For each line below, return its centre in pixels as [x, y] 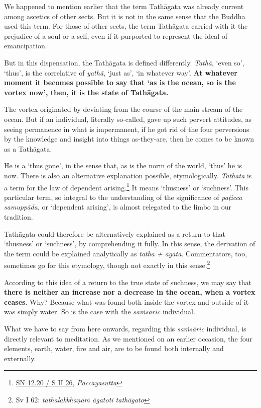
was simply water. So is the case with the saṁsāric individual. [100, 312]
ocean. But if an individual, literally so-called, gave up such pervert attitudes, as [128, 119]
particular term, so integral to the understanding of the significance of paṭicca [123, 197]
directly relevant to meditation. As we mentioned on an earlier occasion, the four [128, 338]
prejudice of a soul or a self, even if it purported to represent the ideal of [116, 36]
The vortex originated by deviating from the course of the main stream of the [123, 109]
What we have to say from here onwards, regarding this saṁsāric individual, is [125, 328]
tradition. [19, 216]
